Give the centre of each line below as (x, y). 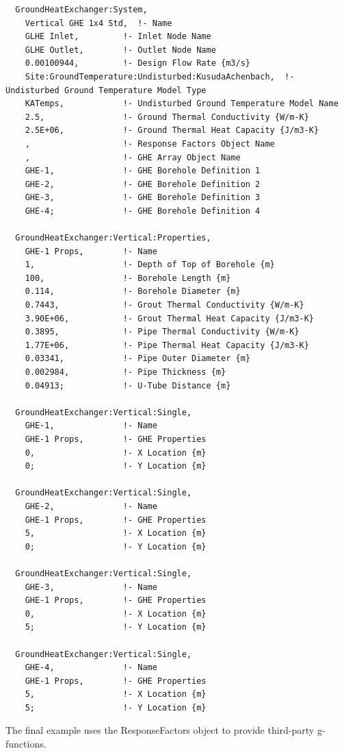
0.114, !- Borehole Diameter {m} (133, 292)
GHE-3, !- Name (91, 587)
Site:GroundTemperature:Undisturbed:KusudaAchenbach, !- (160, 76)
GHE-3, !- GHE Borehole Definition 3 (143, 198)
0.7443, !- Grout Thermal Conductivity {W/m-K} (164, 305)
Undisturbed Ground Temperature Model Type (106, 90)
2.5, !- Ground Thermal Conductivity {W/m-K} (167, 117)
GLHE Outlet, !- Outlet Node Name (120, 50)
